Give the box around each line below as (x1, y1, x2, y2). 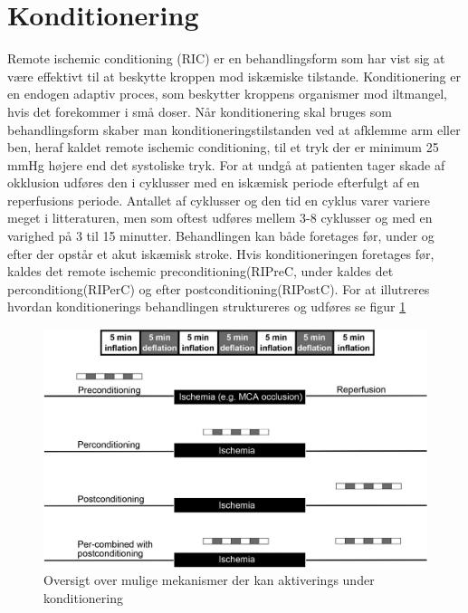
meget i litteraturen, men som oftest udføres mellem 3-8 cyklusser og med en (7, 208, 433, 227)
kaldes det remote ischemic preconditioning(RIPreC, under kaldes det (7, 262, 394, 281)
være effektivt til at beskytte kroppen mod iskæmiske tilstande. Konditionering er (7, 66, 461, 85)
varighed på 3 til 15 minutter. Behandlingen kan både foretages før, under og (7, 226, 435, 245)
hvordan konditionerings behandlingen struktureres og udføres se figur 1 (7, 297, 406, 316)
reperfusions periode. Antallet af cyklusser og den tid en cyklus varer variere (7, 190, 430, 209)
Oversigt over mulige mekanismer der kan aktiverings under (43, 570, 375, 589)
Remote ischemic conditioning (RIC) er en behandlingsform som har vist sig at (7, 49, 445, 68)
